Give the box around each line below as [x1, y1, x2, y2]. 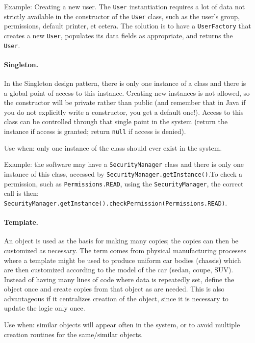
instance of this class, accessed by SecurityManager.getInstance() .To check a [4, 168, 243, 179]
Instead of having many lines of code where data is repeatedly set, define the [4, 274, 234, 284]
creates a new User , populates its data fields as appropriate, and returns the [4, 30, 233, 40]
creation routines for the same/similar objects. [4, 329, 143, 339]
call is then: [4, 188, 39, 198]
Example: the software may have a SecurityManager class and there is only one [4, 159, 244, 169]
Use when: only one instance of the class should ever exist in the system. [4, 142, 222, 153]
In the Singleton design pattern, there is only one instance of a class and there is [4, 78, 246, 88]
